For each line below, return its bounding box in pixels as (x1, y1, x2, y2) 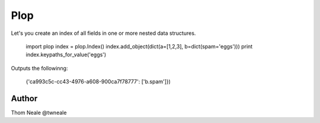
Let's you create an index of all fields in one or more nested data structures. (11, 30, 196, 37)
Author (11, 93, 38, 103)
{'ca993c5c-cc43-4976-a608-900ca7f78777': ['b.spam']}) (25, 78, 171, 85)
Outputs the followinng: (11, 64, 68, 72)
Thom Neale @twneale (11, 109, 67, 116)
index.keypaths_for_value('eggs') (25, 51, 107, 59)
